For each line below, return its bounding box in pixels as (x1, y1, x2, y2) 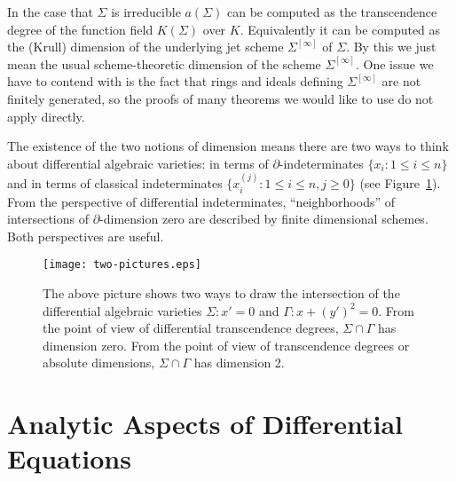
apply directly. (7, 106, 85, 125)
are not (381, 72, 421, 91)
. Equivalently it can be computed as (240, 20, 441, 38)
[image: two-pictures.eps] (43, 258, 201, 272)
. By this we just (346, 37, 436, 56)
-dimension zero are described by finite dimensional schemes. (99, 209, 428, 228)
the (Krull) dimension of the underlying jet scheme (7, 37, 284, 56)
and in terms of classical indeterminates (7, 174, 223, 193)
